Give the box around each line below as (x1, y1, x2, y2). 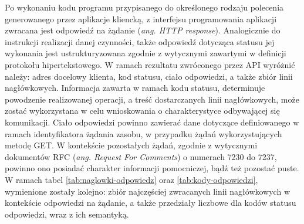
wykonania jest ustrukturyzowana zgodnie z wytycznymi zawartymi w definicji (5, 47, 286, 59)
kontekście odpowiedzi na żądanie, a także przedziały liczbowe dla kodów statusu (5, 196, 296, 209)
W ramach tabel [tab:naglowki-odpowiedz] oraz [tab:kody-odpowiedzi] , (5, 173, 258, 185)
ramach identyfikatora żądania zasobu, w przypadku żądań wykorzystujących (5, 127, 282, 140)
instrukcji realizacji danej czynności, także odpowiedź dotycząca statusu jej (5, 35, 275, 47)
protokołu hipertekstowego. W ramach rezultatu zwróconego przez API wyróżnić (5, 58, 295, 70)
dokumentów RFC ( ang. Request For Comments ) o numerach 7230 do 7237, (5, 150, 277, 162)
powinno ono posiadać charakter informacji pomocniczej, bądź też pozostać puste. (5, 162, 299, 174)
